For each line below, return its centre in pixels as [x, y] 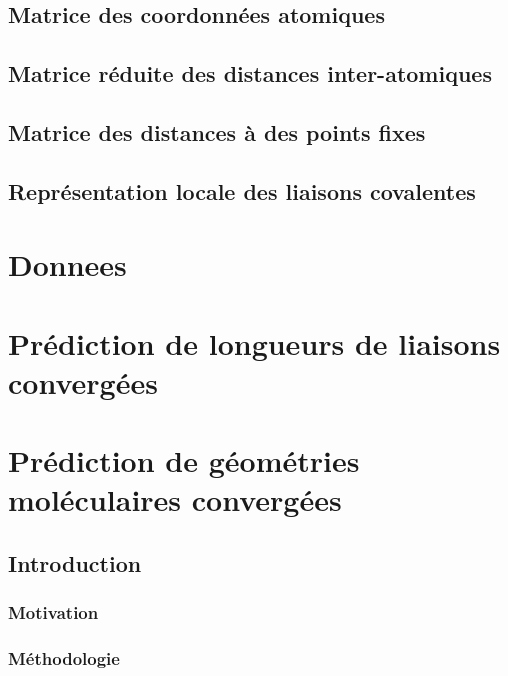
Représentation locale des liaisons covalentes [242, 190]
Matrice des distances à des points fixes [217, 131]
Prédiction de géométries [184, 460]
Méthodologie [64, 658]
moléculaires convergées [175, 499]
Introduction [75, 563]
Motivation [53, 612]
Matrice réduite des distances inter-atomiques [250, 73]
